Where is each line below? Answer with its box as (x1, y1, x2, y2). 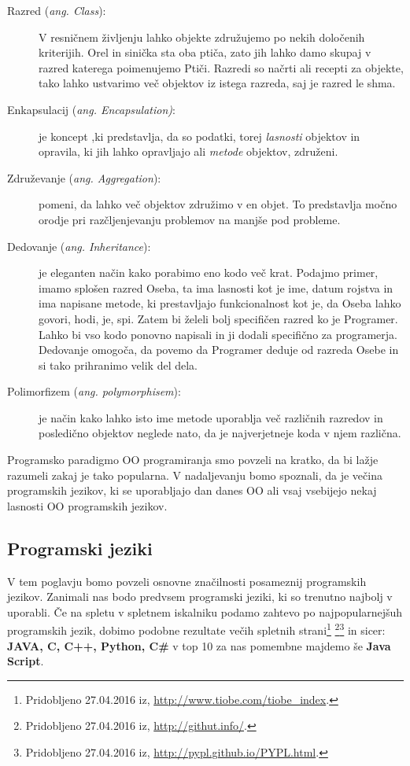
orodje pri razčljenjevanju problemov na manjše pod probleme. (39, 211, 341, 227)
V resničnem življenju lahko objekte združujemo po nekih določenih (39, 28, 365, 45)
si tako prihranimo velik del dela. (39, 356, 198, 373)
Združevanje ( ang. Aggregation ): (7, 169, 161, 186)
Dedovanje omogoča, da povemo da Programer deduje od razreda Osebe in (39, 341, 399, 358)
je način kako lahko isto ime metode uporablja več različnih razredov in (39, 409, 383, 425)
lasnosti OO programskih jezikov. (7, 497, 168, 514)
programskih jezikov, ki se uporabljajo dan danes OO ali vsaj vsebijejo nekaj (7, 482, 377, 499)
